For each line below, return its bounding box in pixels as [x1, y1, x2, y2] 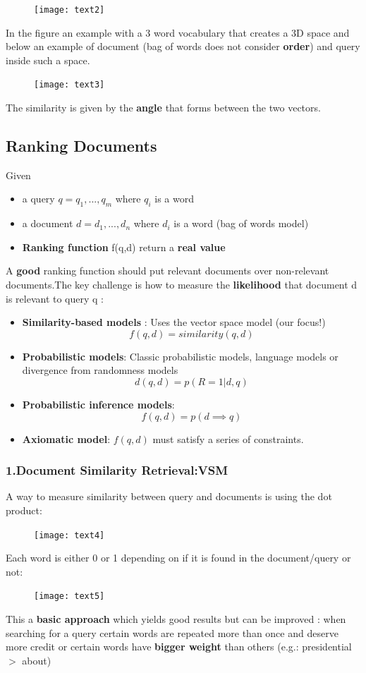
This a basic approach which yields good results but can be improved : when [6, 612, 346, 626]
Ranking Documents [6, 135, 157, 157]
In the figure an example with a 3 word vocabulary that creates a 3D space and [6, 25, 350, 40]
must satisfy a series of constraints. [152, 431, 304, 446]
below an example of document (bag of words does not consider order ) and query [6, 39, 360, 54]
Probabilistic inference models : [22, 397, 175, 412]
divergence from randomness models [22, 363, 178, 377]
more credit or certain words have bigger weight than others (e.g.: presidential [6, 639, 352, 654]
